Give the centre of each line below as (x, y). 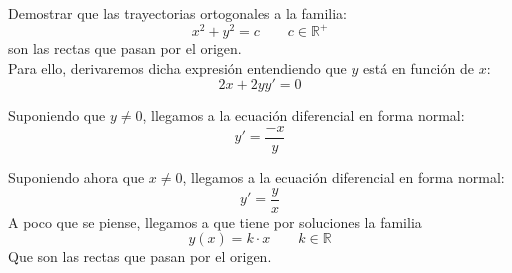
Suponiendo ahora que (76, 176)
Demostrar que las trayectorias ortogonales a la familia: (178, 13)
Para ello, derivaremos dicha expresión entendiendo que (177, 67)
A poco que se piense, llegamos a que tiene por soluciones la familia (215, 221)
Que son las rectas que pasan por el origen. (140, 256)
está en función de (418, 67)
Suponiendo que (57, 115)
